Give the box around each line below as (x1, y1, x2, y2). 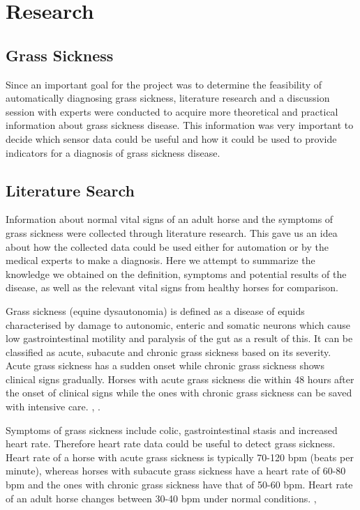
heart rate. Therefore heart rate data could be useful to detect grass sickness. (6, 436, 336, 451)
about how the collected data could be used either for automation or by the (6, 239, 329, 254)
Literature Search (6, 179, 135, 201)
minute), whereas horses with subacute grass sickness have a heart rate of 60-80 (6, 463, 346, 478)
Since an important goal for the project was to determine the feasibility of (6, 77, 322, 91)
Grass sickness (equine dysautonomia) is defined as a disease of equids (6, 303, 305, 318)
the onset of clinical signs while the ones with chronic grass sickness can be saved (6, 385, 352, 400)
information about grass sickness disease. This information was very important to (6, 118, 354, 132)
